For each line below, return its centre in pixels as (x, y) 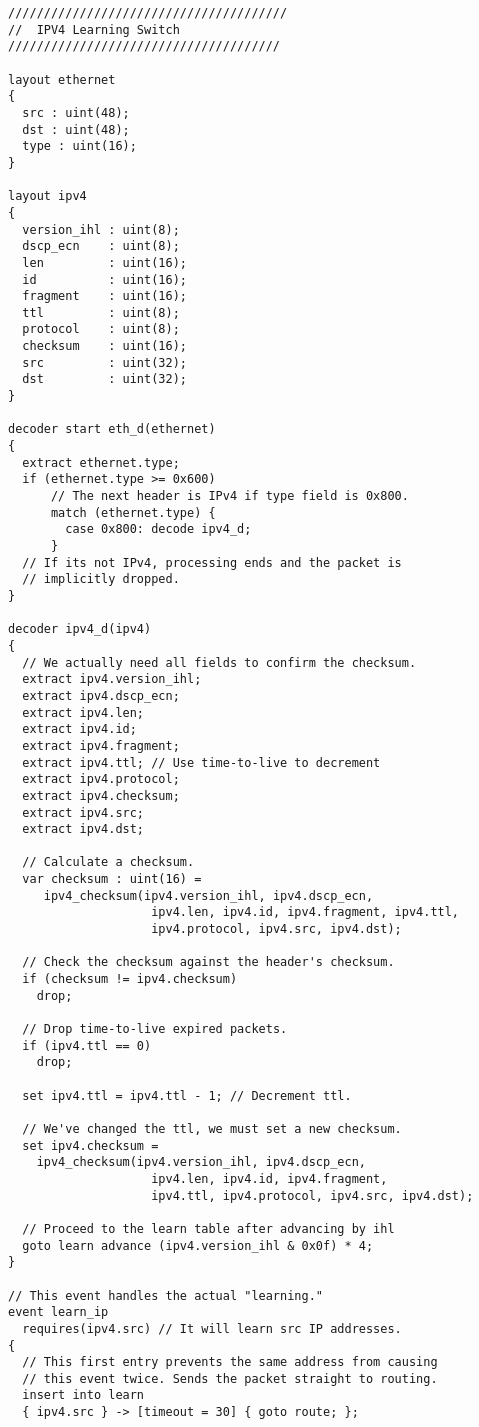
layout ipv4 (47, 196)
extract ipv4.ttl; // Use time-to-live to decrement (201, 762)
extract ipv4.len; (83, 712)
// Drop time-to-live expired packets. (155, 1029)
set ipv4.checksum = (90, 1145)
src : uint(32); (104, 362)
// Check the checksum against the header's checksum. (208, 962)
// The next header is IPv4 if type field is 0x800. (229, 496)
